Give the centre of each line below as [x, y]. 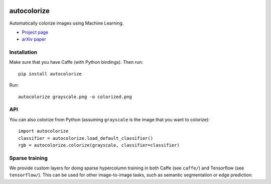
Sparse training [28, 158]
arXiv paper [34, 39]
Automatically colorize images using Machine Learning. [66, 23]
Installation [23, 52]
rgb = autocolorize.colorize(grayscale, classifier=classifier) [99, 145]
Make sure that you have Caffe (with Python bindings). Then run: [76, 62]
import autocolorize [43, 131]
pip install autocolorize [50, 74]
